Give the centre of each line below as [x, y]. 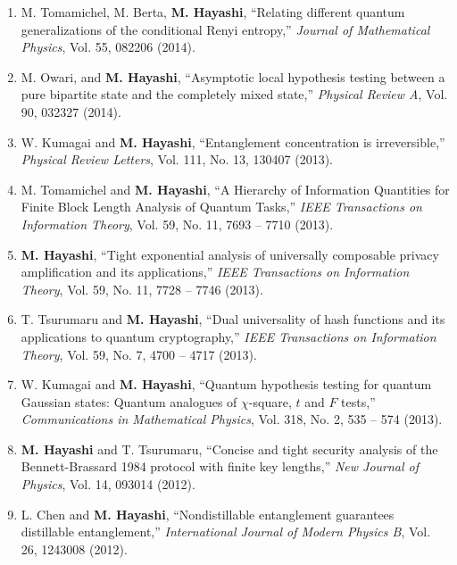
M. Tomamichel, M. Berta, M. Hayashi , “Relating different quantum [213, 12]
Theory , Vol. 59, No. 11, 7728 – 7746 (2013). [142, 289]
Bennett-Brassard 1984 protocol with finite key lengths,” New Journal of [220, 466]
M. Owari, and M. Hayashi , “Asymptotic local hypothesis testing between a [233, 76]
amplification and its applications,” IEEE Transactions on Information [215, 272]
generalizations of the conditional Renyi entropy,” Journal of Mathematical [225, 29]
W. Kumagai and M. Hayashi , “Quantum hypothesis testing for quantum [226, 384]
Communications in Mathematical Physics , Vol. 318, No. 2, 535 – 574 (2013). [232, 419]
